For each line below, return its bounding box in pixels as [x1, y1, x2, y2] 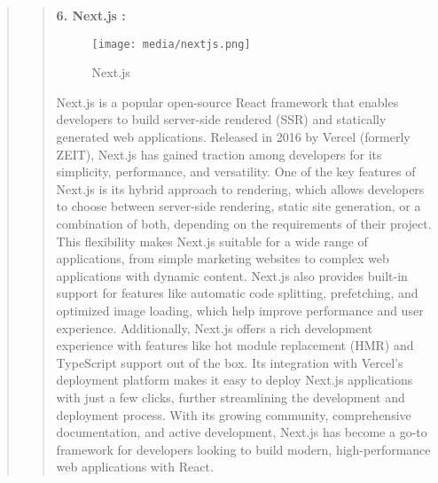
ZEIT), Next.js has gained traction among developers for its [56, 144, 382, 163]
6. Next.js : [56, 6, 126, 24]
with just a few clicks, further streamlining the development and [56, 387, 405, 406]
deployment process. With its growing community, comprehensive [56, 405, 411, 424]
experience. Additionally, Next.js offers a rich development [56, 318, 373, 337]
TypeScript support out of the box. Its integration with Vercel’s [56, 353, 403, 371]
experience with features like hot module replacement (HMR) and [56, 336, 414, 354]
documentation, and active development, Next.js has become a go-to [56, 423, 427, 441]
